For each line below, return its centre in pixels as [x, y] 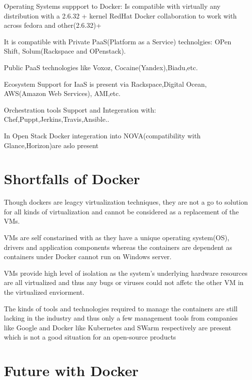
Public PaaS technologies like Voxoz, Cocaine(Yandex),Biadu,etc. [101, 67]
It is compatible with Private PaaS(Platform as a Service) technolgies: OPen [118, 41]
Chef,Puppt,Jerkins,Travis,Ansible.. [57, 119]
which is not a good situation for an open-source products [90, 337]
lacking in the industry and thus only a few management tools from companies [121, 318]
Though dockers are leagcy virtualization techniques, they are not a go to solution [126, 202]
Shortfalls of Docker [72, 179]
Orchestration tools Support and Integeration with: [80, 109]
